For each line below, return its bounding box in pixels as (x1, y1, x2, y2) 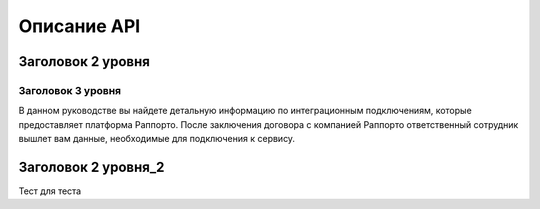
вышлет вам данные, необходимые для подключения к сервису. (18, 133, 295, 145)
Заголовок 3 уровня (18, 83, 122, 97)
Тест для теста (18, 185, 82, 197)
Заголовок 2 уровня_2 (18, 158, 165, 175)
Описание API (18, 15, 141, 37)
